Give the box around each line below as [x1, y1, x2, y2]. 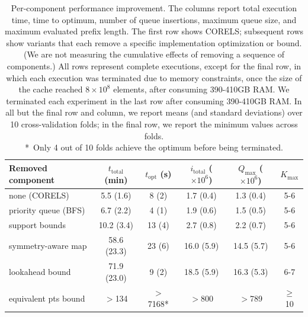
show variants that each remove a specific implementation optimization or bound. [6, 36, 302, 49]
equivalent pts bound [9, 292, 85, 304]
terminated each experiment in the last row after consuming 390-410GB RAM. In [6, 94, 302, 107]
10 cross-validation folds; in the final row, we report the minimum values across [10, 117, 298, 130]
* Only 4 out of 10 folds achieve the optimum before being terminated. [25, 141, 283, 153]
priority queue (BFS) [9, 204, 85, 216]
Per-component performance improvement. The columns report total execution [11, 2, 297, 14]
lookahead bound [9, 265, 71, 278]
